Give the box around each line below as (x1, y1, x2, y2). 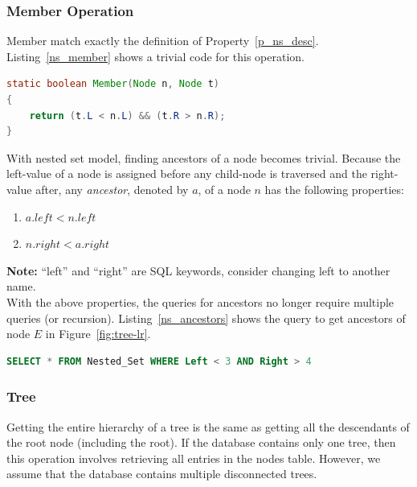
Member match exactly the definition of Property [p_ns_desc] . (6, 32, 319, 49)
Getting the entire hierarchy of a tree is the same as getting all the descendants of (6, 418, 410, 435)
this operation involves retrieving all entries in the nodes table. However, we (6, 449, 381, 466)
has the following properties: (264, 180, 404, 197)
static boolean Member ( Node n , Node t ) (6, 78, 219, 90)
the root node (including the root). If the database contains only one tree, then (6, 434, 396, 451)
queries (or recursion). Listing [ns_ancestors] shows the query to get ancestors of (6, 309, 406, 326)
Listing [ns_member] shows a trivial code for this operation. (6, 47, 305, 64)
